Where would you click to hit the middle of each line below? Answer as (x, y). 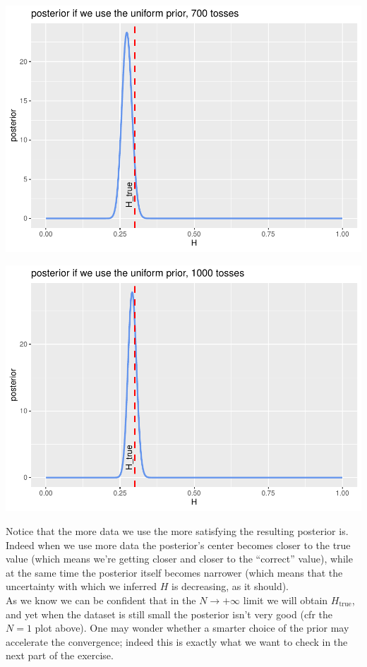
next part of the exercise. (60, 655)
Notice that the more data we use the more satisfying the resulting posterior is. (177, 531)
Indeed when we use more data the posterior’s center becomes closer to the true (178, 545)
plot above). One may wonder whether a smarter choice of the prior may (192, 628)
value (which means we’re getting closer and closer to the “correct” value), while (179, 559)
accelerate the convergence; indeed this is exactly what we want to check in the (177, 641)
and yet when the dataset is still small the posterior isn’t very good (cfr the (169, 614)
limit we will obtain (285, 600)
